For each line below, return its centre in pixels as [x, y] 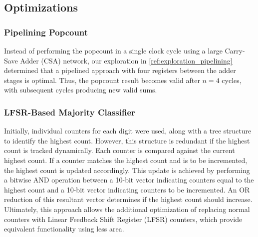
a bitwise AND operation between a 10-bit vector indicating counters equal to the [129, 180]
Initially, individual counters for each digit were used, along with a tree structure [128, 131]
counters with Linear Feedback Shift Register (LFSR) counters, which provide [123, 219]
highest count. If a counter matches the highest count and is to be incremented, [126, 160]
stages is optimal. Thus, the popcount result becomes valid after [102, 80]
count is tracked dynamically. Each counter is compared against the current [120, 150]
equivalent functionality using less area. [64, 229]
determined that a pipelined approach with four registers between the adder [120, 70]
